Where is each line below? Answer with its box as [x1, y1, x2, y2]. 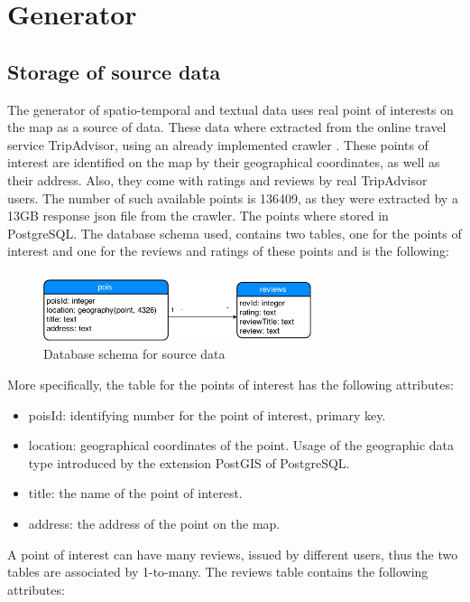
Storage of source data [7, 57, 221, 85]
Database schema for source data [43, 344, 226, 363]
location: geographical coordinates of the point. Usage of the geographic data [28, 436, 455, 455]
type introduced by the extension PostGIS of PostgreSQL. [28, 453, 350, 472]
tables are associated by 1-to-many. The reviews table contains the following [7, 562, 429, 581]
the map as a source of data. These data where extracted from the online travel [7, 118, 447, 136]
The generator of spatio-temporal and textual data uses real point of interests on [7, 99, 454, 118]
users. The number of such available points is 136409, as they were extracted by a [7, 188, 458, 207]
